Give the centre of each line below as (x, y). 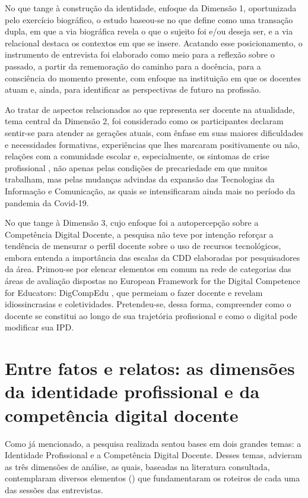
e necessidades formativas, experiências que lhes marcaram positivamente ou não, (152, 144)
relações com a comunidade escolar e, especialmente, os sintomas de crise (137, 156)
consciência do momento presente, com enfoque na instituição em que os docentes (153, 78)
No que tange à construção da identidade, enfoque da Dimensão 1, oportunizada (151, 8)
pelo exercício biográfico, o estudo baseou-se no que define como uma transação (149, 19)
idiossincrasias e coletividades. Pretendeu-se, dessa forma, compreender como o (148, 304)
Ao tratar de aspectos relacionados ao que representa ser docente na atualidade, (150, 109)
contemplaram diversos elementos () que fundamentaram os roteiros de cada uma (153, 478)
